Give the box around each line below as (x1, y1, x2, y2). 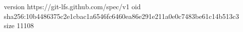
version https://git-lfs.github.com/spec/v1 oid (4, 1, 141, 11)
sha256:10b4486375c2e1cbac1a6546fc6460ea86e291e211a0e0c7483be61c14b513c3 (4, 11, 239, 21)
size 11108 (4, 20, 34, 31)
